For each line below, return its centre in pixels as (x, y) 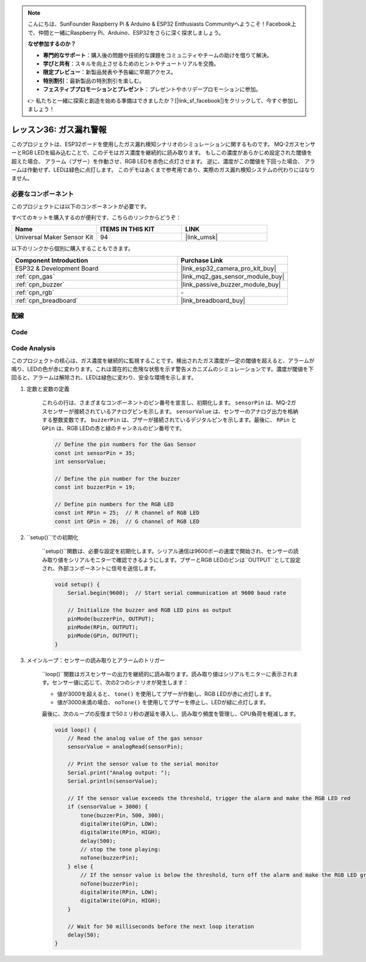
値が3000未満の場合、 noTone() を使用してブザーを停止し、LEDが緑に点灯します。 (163, 702)
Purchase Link (202, 260)
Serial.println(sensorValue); (113, 781)
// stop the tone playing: (120, 850)
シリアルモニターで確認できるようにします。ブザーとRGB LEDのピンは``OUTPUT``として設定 (185, 559)
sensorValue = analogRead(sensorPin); (125, 747)
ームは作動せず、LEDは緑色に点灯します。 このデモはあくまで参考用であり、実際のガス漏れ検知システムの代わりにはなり (163, 169)
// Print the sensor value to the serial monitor (143, 764)
